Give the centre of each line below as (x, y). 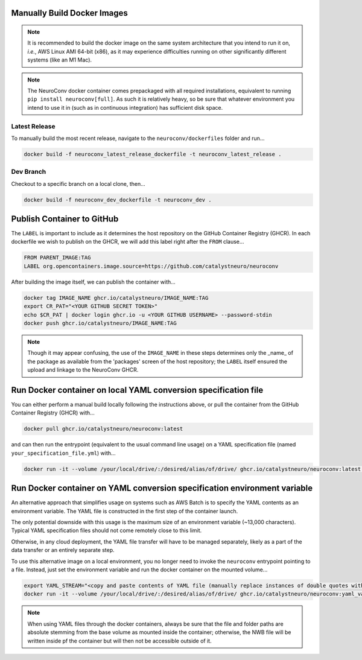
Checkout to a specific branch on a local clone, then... (78, 183)
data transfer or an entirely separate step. (63, 550)
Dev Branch (29, 172)
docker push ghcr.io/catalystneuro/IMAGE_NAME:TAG (100, 323)
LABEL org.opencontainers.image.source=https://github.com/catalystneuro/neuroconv (151, 266)
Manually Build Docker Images (69, 13)
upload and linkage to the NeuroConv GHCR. (83, 370)
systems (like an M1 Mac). (60, 60)
